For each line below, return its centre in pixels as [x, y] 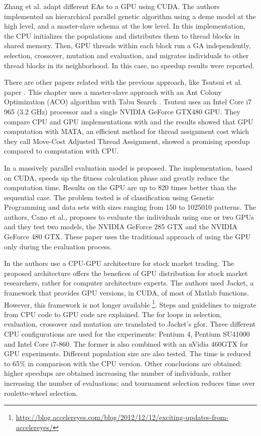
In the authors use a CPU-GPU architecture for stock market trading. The [119, 263]
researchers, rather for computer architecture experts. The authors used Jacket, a [129, 283]
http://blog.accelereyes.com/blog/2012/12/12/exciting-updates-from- [122, 417]
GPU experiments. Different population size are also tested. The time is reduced [127, 353]
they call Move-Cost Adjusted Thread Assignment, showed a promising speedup [127, 141]
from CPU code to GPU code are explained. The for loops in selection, [113, 314]
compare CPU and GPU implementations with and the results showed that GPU [129, 121]
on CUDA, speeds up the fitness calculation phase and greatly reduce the [117, 177]
